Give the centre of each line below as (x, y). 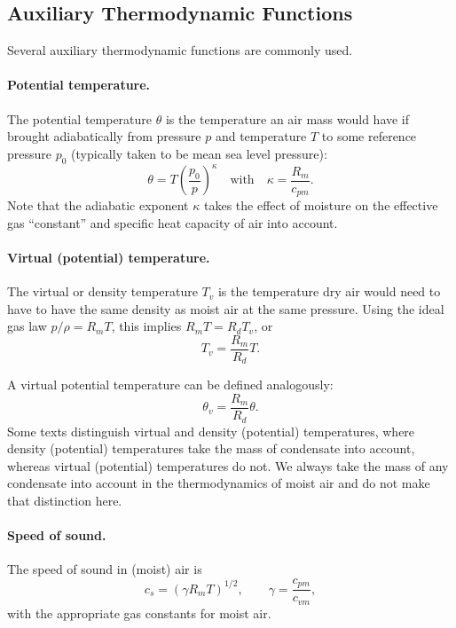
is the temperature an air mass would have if (287, 118)
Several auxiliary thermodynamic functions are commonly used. (180, 50)
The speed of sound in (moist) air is (105, 569)
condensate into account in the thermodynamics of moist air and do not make (219, 483)
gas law (27, 326)
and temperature (261, 136)
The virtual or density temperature (102, 291)
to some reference (369, 136)
